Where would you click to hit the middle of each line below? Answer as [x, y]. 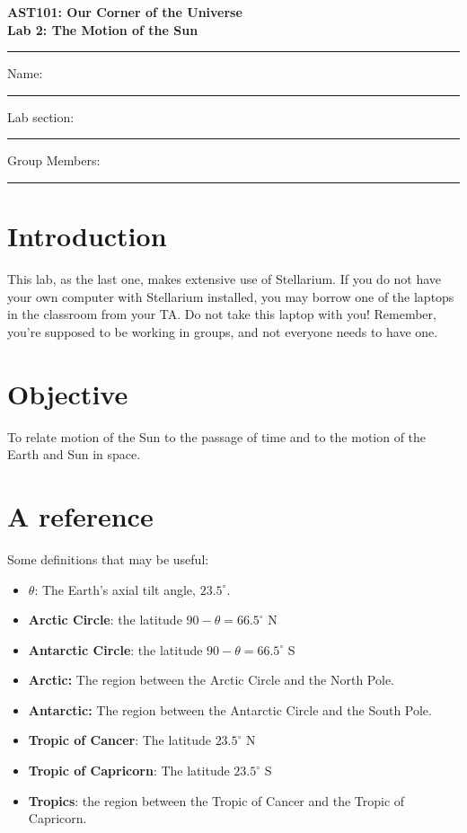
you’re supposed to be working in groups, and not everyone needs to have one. [223, 331]
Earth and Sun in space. [74, 454]
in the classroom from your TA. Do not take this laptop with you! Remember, [222, 314]
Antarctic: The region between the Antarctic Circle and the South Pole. [230, 709]
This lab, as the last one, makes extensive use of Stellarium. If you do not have [225, 279]
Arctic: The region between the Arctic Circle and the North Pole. [211, 680]
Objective [68, 393]
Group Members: [54, 160]
